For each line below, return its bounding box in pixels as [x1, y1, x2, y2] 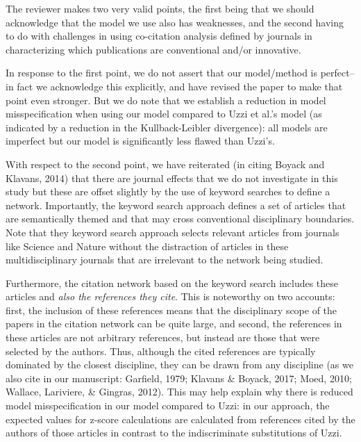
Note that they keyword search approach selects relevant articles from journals [6, 224, 339, 239]
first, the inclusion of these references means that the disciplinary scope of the [6, 302, 337, 317]
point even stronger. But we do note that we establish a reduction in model [6, 92, 326, 107]
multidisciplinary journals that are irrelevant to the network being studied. [6, 252, 324, 267]
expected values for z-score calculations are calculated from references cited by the [6, 411, 355, 426]
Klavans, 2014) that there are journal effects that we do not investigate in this [6, 170, 338, 185]
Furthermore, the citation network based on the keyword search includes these [6, 275, 339, 290]
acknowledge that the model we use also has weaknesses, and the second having [6, 15, 344, 29]
